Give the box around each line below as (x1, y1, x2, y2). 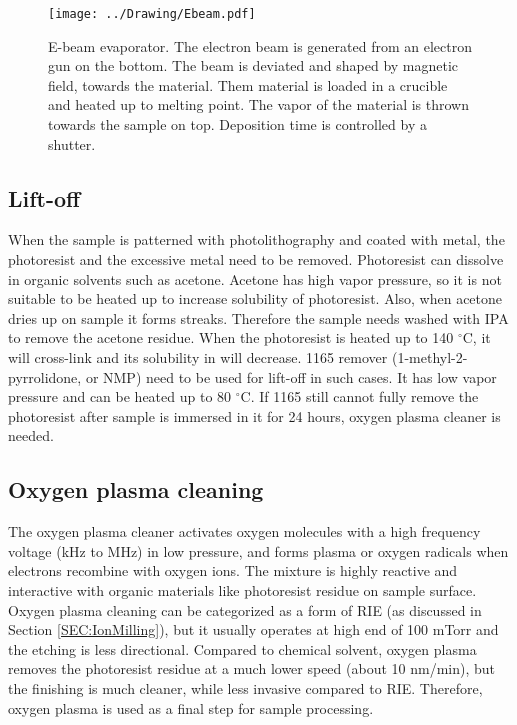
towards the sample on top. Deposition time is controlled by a (48, 114, 427, 135)
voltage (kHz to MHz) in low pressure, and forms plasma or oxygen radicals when (8, 540, 509, 561)
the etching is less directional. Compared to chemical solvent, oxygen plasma (8, 638, 477, 659)
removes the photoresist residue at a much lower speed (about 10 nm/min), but (8, 658, 496, 679)
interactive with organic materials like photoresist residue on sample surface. (8, 579, 477, 600)
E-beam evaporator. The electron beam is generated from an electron (48, 35, 472, 56)
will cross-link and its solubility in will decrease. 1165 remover (8, 346, 388, 367)
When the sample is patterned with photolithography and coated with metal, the (8, 229, 505, 250)
